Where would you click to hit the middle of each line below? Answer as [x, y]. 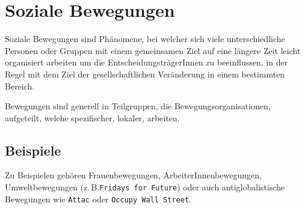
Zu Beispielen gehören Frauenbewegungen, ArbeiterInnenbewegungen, [133, 175]
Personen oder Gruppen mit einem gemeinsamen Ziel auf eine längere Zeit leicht [153, 50]
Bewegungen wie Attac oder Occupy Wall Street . [98, 198]
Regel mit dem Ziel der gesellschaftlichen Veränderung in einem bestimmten [145, 74]
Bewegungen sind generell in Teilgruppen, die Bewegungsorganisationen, [138, 106]
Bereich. [20, 86]
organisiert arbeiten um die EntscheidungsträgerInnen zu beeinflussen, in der [146, 62]
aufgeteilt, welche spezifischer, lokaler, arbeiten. [92, 117]
